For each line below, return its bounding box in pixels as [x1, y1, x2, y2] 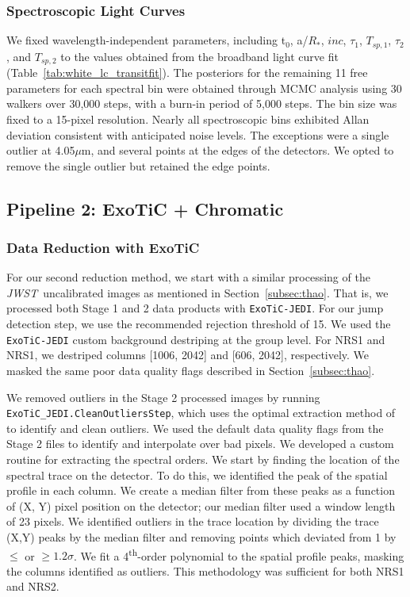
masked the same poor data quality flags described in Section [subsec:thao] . [6, 362, 375, 378]
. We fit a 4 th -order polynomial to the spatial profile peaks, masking [74, 545, 404, 564]
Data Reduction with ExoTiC [6, 237, 200, 257]
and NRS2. [6, 578, 59, 595]
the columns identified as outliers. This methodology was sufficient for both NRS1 [6, 562, 404, 579]
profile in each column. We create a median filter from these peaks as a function [6, 482, 395, 499]
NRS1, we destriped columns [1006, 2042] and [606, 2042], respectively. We [6, 346, 370, 363]
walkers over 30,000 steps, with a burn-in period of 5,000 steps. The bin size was [6, 95, 397, 112]
